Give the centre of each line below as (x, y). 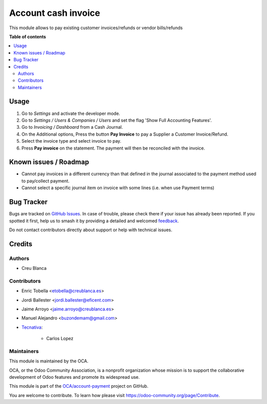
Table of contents (28, 37)
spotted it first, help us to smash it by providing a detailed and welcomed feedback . (94, 221)
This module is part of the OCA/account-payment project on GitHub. (79, 386)
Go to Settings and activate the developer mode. (71, 113)
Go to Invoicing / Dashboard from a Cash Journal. (72, 127)
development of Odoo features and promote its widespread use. (74, 377)
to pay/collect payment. (45, 181)
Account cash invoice (55, 13)
